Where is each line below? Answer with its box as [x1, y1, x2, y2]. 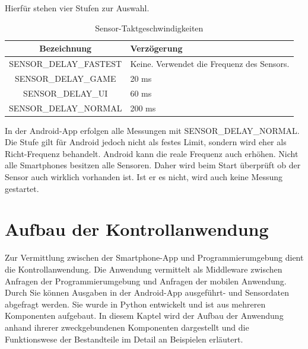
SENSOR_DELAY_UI [23, 87, 108, 99]
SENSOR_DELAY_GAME [14, 72, 116, 84]
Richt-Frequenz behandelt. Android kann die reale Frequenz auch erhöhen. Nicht [5, 147, 299, 159]
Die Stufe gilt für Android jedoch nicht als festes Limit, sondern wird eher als [5, 136, 287, 148]
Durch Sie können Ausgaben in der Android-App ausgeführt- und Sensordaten [5, 286, 290, 299]
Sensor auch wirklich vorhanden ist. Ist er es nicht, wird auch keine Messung [5, 171, 283, 183]
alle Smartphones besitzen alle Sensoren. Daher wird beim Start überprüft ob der [5, 159, 301, 171]
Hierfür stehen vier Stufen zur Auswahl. [5, 2, 150, 14]
